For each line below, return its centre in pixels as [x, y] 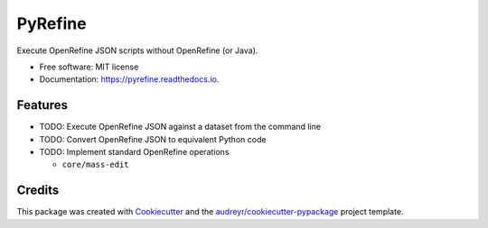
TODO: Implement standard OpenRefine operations [134, 152]
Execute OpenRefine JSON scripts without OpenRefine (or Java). [137, 50]
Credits [38, 191]
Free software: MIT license [89, 67]
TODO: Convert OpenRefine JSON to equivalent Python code [153, 139]
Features [42, 105]
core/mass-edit [96, 165]
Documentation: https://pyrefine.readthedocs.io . [129, 79]
